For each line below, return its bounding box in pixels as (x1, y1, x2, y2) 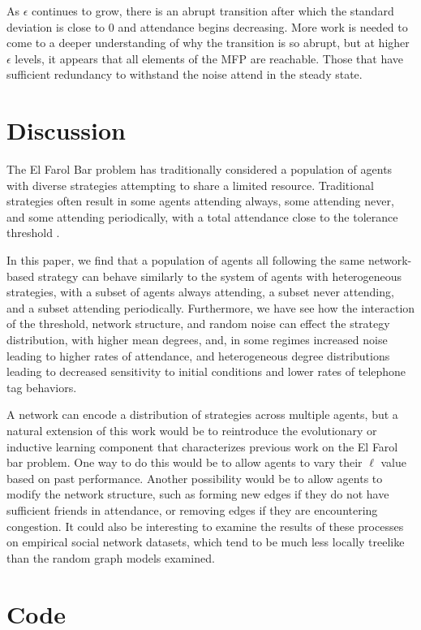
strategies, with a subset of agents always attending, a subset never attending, (6, 283, 394, 300)
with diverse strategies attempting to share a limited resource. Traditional (6, 176, 374, 193)
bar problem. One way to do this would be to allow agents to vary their (6, 454, 363, 471)
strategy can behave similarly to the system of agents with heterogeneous (37, 267, 402, 284)
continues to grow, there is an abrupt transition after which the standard (32, 2, 394, 19)
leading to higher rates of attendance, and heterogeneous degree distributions (6, 347, 390, 364)
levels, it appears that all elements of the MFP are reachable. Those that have (15, 50, 404, 67)
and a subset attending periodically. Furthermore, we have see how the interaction (6, 299, 415, 316)
